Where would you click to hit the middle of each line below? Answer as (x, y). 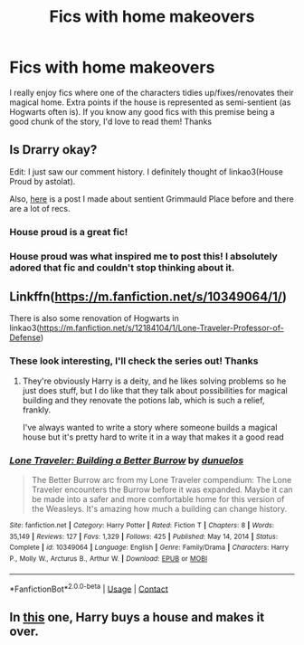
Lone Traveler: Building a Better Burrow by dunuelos (127, 460)
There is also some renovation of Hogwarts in (94, 318)
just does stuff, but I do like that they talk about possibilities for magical (155, 390)
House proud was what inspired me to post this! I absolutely (143, 256)
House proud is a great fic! (69, 232)
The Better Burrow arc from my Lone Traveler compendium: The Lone (161, 480)
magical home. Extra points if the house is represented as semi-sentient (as (150, 102)
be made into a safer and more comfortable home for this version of (158, 499)
